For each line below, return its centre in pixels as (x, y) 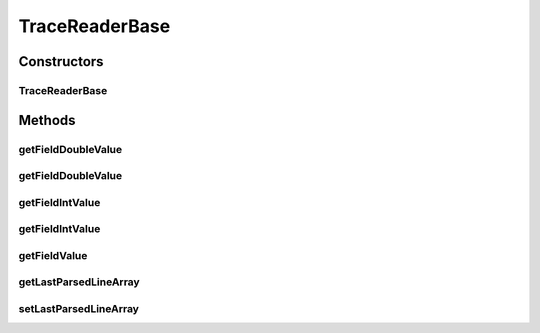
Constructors (61, 61)
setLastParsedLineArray (79, 308)
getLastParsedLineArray (79, 282)
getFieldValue (53, 255)
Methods (47, 120)
